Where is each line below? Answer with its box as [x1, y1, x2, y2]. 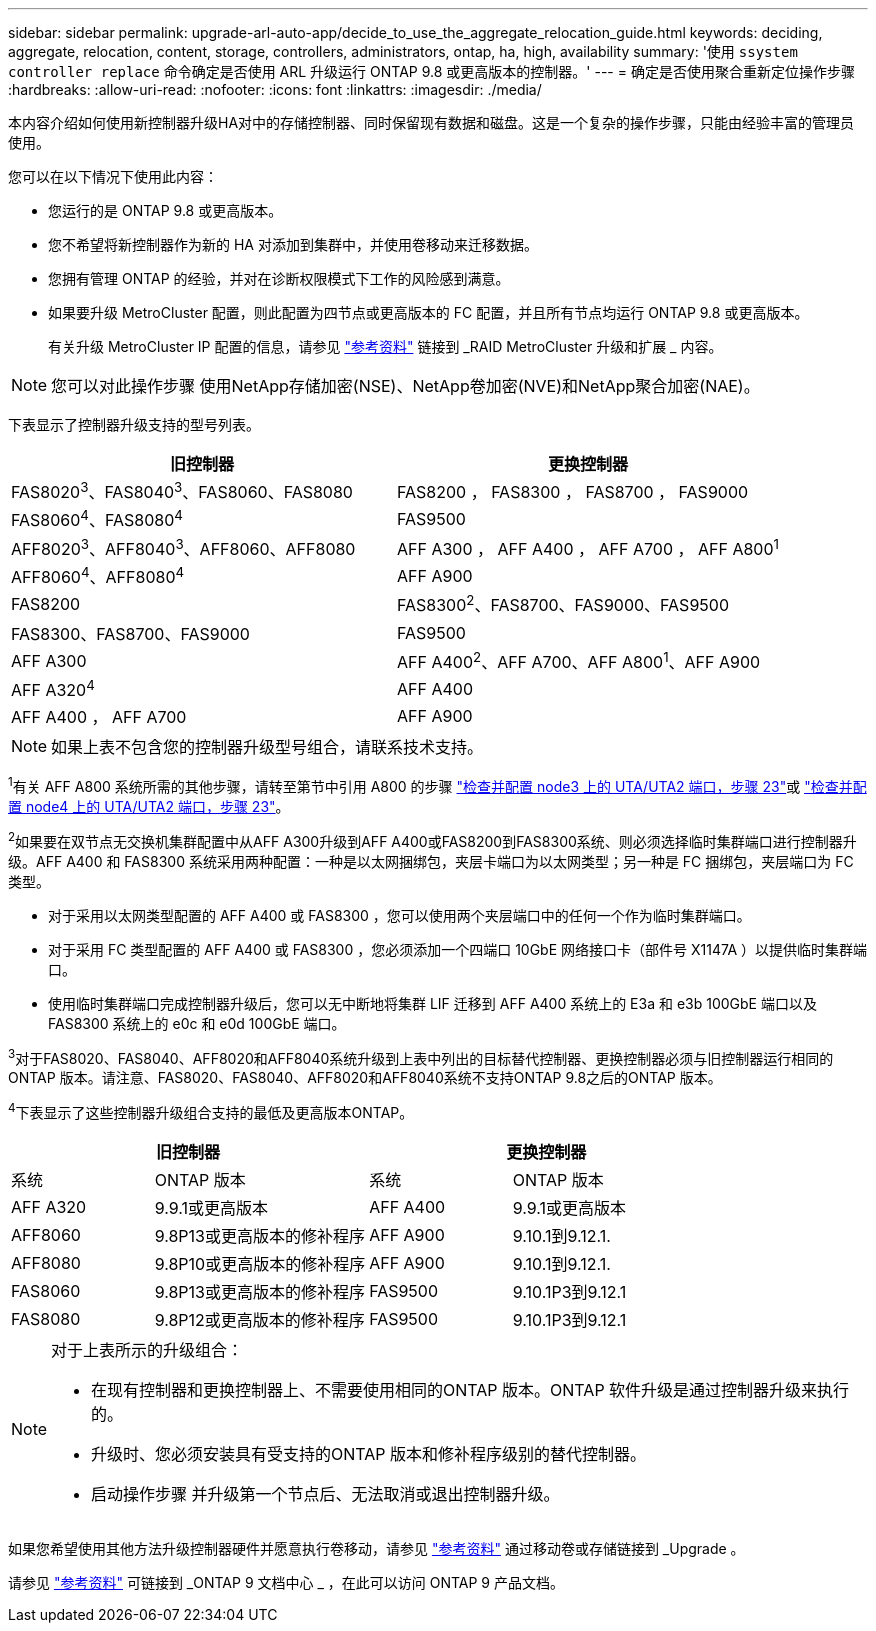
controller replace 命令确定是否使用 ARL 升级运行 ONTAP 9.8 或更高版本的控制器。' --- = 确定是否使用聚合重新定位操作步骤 [8, 63, 855, 80]
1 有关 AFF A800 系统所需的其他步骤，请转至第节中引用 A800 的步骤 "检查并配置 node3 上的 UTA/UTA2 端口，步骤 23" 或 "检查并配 [8, 775, 867, 795]
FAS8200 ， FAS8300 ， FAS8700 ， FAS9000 [396, 482, 749, 503]
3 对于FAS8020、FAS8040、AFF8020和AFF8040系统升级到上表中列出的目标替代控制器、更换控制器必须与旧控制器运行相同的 [8, 1046, 834, 1067]
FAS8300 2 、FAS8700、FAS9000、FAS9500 [396, 592, 729, 616]
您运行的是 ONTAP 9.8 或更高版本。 [48, 202, 283, 219]
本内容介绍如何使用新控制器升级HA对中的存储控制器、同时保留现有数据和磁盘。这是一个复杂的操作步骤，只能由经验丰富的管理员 [8, 114, 855, 131]
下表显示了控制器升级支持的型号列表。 [8, 416, 260, 433]
